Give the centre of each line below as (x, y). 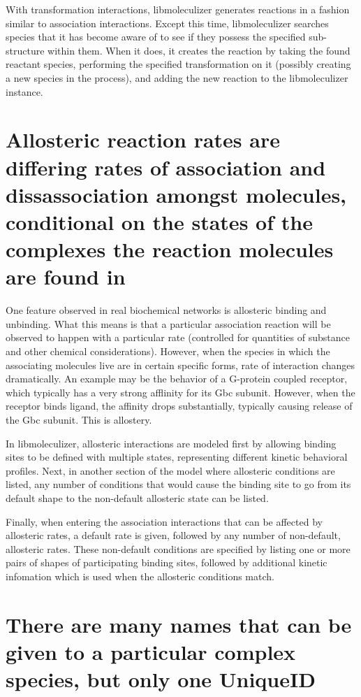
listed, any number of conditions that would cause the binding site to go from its (178, 484)
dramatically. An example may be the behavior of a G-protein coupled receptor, (177, 379)
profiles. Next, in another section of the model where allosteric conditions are (170, 470)
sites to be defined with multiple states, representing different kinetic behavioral (177, 457)
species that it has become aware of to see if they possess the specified (156, 37)
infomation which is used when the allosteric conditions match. (140, 576)
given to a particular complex (151, 651)
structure (25, 50)
